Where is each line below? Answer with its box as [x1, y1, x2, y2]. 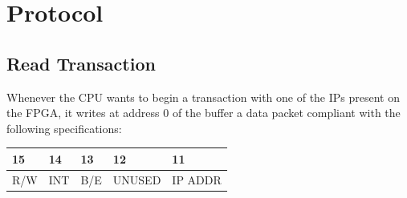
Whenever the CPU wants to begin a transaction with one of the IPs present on [6, 88, 401, 105]
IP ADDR [172, 171, 222, 188]
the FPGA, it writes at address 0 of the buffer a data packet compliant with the [6, 104, 401, 121]
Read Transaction [6, 51, 156, 75]
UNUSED [112, 171, 161, 188]
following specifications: [6, 119, 122, 136]
